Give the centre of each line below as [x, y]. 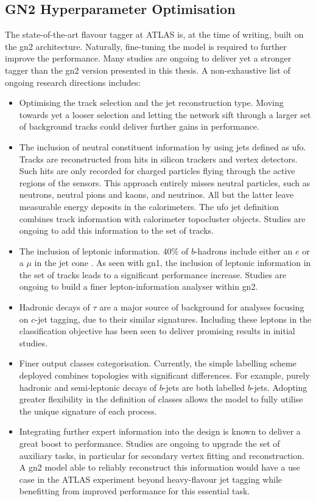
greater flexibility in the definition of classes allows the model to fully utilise [161, 399]
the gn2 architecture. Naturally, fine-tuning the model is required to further [146, 46]
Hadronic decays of [54, 307]
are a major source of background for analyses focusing [202, 307]
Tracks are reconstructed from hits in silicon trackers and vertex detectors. [158, 159]
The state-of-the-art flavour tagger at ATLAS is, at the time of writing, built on [154, 34]
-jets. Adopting [279, 387]
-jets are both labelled [204, 387]
